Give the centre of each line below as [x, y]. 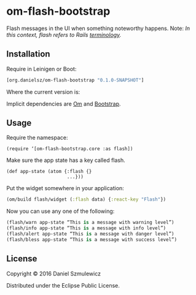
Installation [28, 54]
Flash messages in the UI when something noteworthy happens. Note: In [98, 28]
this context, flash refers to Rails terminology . [64, 34]
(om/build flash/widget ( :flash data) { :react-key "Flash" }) [86, 200]
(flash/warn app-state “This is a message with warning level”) [90, 223]
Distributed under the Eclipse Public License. [63, 285]
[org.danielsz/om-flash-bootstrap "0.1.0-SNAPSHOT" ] [75, 80]
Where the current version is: [43, 92]
